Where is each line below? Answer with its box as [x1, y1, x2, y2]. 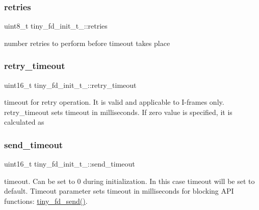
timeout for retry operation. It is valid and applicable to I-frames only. [4, 97, 224, 107]
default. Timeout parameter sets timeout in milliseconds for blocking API [4, 185, 234, 196]
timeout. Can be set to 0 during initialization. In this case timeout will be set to [4, 175, 255, 186]
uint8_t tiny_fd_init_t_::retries [4, 20, 108, 31]
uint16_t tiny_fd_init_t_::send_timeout [4, 158, 135, 169]
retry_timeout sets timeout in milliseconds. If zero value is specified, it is [4, 106, 232, 117]
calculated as [4, 116, 44, 127]
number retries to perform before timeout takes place [4, 37, 170, 48]
